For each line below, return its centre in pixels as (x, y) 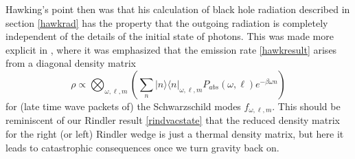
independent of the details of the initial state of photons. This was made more (170, 36)
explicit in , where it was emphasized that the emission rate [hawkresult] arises (171, 49)
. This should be (306, 106)
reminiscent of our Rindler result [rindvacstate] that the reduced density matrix (173, 120)
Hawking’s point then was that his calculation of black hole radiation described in (178, 9)
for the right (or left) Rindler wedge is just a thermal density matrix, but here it (175, 134)
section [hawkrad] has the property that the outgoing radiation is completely (167, 22)
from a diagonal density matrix (71, 63)
